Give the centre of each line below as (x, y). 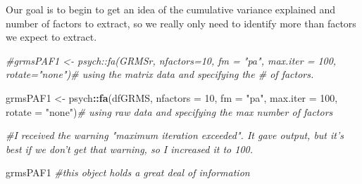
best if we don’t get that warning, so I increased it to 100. (130, 149)
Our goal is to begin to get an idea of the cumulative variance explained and (170, 9)
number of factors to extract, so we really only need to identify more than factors (181, 23)
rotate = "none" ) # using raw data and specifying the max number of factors (169, 111)
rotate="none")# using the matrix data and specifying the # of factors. (160, 74)
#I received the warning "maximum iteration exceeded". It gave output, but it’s (175, 135)
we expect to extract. (51, 37)
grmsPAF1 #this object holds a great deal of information (128, 172)
